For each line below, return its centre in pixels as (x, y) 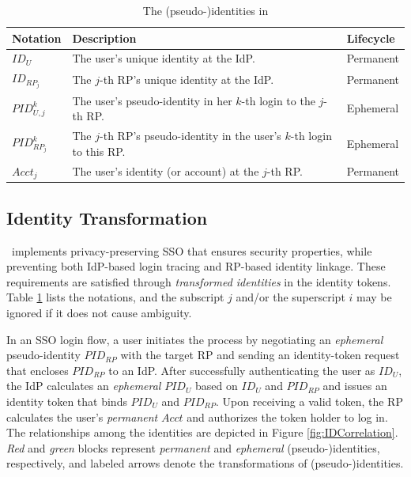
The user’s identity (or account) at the (166, 170)
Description (104, 38)
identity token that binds (67, 401)
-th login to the (278, 100)
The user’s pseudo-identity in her (152, 100)
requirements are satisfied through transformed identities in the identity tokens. (199, 281)
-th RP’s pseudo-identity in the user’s (190, 136)
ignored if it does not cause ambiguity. (99, 313)
